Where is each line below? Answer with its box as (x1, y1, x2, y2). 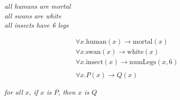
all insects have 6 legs (4, 20, 69, 30)
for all (4, 86, 23, 97)
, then (58, 86, 76, 97)
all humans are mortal (4, 1, 71, 11)
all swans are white (4, 10, 61, 20)
